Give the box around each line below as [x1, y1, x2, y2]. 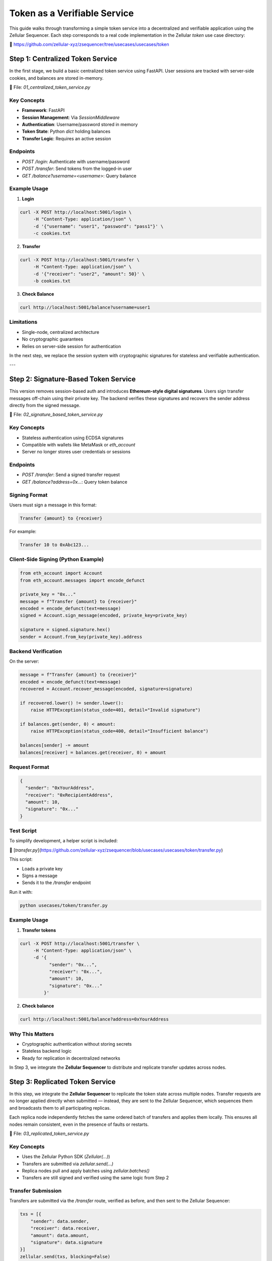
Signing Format [9, 491, 48, 498]
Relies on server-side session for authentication [22, 343, 121, 349]
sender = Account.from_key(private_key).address [20, 634, 143, 640]
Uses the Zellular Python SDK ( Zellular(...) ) [22, 1154, 110, 1160]
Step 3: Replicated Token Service [9, 1077, 116, 1086]
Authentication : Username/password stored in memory [22, 121, 138, 127]
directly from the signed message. [9, 403, 81, 409]
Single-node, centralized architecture [22, 329, 99, 335]
